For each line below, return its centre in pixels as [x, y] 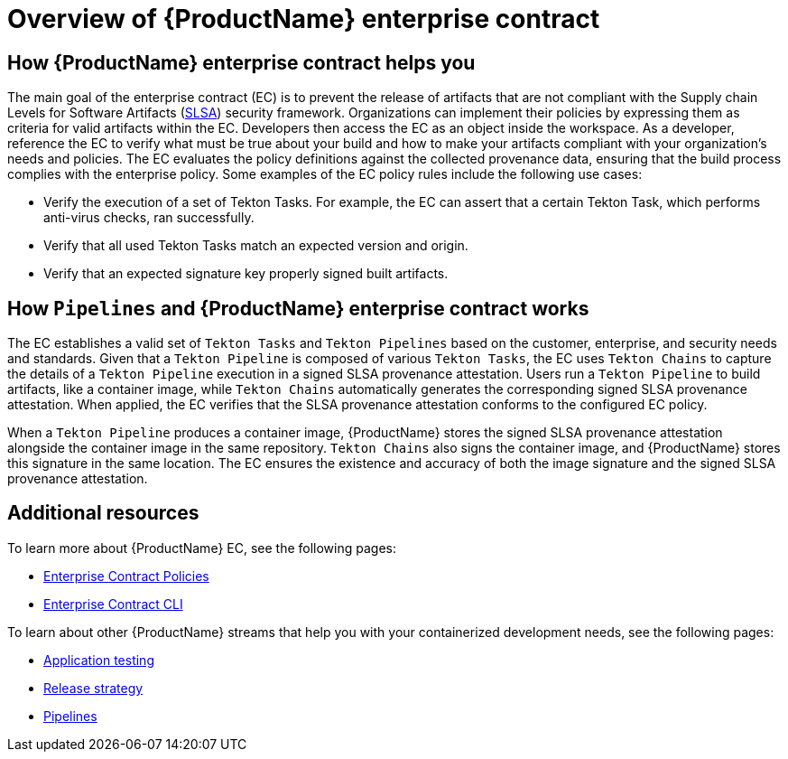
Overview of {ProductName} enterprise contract [304, 19]
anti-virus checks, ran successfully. [149, 218]
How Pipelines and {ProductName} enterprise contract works [298, 308]
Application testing [99, 660]
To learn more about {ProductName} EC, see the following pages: [202, 548]
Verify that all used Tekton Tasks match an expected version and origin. [256, 246]
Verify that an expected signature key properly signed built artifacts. [246, 274]
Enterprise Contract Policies [126, 576]
